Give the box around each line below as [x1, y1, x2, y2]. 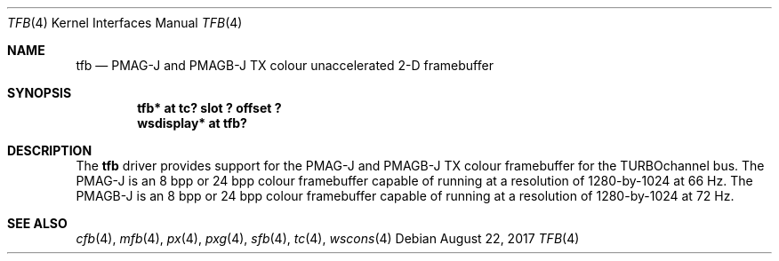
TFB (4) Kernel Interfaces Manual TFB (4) [7, 15, 243, 30]
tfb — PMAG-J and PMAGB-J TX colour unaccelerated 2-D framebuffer [76, 58, 494, 73]
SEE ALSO [7, 216, 68, 231]
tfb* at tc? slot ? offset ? [137, 100, 282, 115]
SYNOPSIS [7, 85, 72, 100]
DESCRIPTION [7, 143, 92, 158]
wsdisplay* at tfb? [137, 115, 247, 130]
